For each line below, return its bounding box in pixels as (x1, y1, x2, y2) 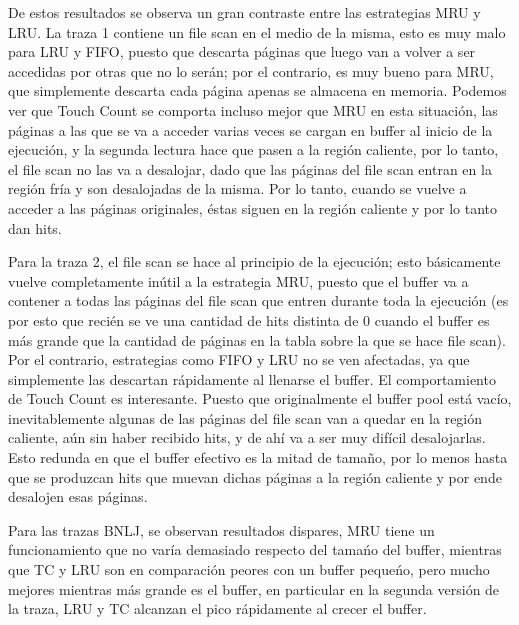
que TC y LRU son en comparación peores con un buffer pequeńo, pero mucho (8, 559, 490, 580)
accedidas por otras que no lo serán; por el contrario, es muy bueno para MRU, (8, 60, 494, 81)
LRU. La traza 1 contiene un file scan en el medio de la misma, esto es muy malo (8, 21, 506, 42)
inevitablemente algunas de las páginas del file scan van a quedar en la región (8, 407, 483, 428)
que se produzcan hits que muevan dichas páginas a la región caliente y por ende (8, 466, 502, 487)
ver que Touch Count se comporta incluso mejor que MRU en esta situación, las (8, 99, 498, 120)
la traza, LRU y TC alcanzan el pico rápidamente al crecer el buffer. (8, 598, 427, 619)
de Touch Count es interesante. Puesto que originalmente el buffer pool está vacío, (8, 388, 512, 409)
